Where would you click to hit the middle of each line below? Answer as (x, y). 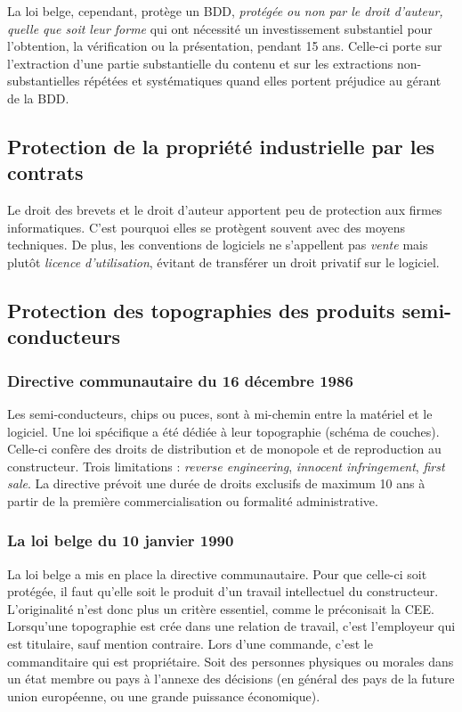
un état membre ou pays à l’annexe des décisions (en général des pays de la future (231, 679)
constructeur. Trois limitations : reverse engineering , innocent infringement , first (226, 466)
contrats (45, 172)
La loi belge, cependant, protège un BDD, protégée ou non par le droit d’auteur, (225, 11)
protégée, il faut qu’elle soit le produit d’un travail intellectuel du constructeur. (223, 591)
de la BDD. (38, 98)
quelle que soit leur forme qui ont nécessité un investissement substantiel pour (220, 28)
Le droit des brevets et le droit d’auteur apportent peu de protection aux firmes (225, 210)
